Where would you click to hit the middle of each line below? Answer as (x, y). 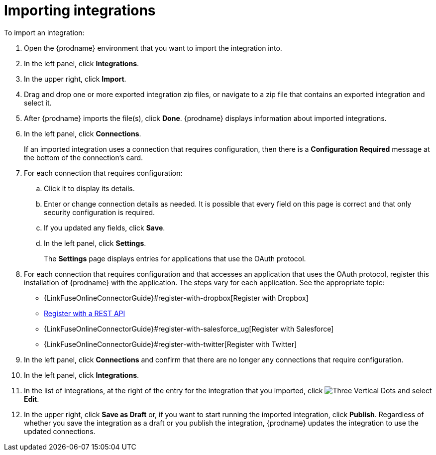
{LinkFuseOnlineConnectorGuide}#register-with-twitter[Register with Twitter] (170, 344)
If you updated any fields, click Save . (105, 227)
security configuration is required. (100, 212)
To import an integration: (44, 32)
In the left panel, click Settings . (95, 243)
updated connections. (60, 431)
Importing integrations (80, 10)
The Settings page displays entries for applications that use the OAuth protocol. (175, 258)
